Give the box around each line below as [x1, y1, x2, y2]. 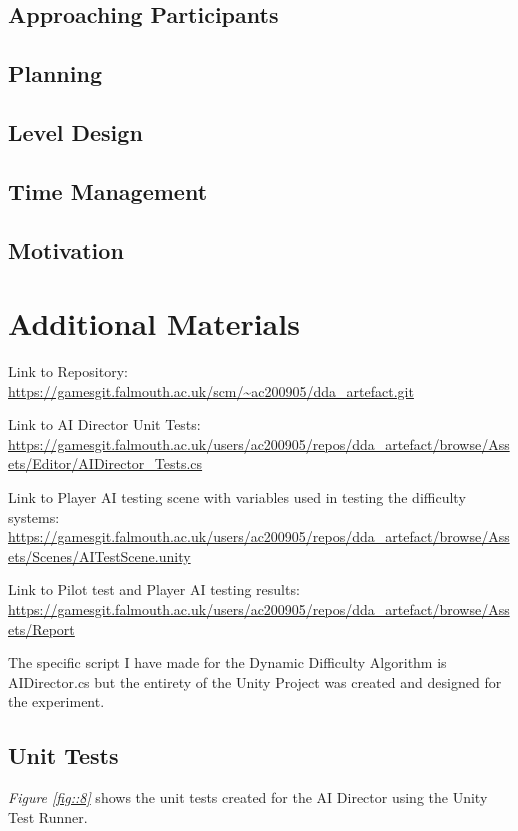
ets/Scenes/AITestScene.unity [8, 545, 191, 566]
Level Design [8, 116, 143, 147]
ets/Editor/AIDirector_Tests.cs [8, 453, 203, 474]
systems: [8, 506, 60, 527]
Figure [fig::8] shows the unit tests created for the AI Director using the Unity [8, 787, 488, 808]
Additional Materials [8, 303, 300, 344]
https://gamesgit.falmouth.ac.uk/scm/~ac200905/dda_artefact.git [8, 380, 414, 401]
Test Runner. [8, 806, 88, 827]
